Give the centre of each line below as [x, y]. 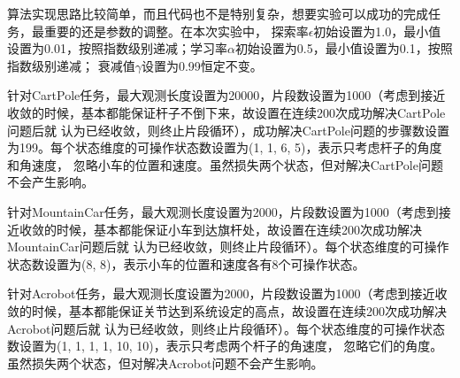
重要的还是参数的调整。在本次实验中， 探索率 [176, 31]
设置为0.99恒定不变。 [202, 65]
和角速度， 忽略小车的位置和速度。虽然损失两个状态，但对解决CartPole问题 [225, 164]
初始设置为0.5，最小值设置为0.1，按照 [344, 48]
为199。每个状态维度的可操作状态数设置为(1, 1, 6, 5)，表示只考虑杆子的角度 [225, 147]
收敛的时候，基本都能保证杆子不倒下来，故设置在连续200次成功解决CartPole [226, 112]
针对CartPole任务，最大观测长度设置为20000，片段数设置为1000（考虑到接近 [226, 95]
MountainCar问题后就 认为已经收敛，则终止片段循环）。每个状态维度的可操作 [228, 247]
